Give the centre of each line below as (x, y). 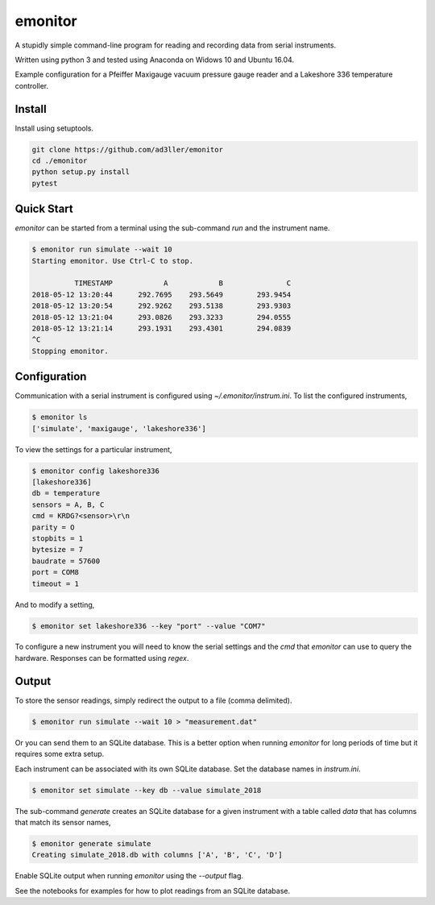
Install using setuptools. (54, 128)
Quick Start (44, 209)
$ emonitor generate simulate (91, 843)
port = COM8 (56, 573)
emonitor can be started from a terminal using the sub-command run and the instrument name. (172, 228)
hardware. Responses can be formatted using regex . (102, 658)
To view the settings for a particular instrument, (93, 449)
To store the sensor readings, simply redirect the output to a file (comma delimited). (153, 700)
